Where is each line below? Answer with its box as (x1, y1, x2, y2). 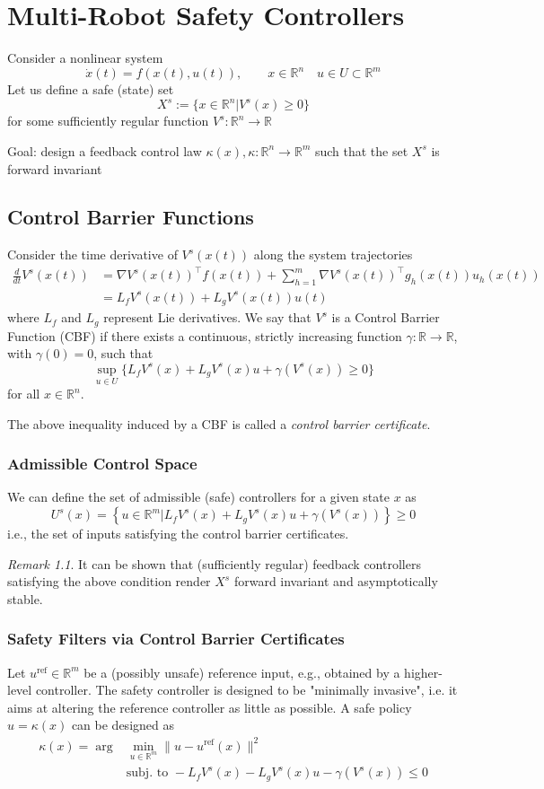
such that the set (314, 141, 408, 160)
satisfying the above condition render (7, 572, 211, 591)
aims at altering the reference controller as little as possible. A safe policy (7, 697, 412, 716)
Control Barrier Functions (7, 203, 254, 231)
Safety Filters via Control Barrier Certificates (7, 627, 345, 650)
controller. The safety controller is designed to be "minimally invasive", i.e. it (35, 680, 458, 699)
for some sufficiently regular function (7, 111, 209, 130)
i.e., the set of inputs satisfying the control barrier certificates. (7, 524, 349, 543)
